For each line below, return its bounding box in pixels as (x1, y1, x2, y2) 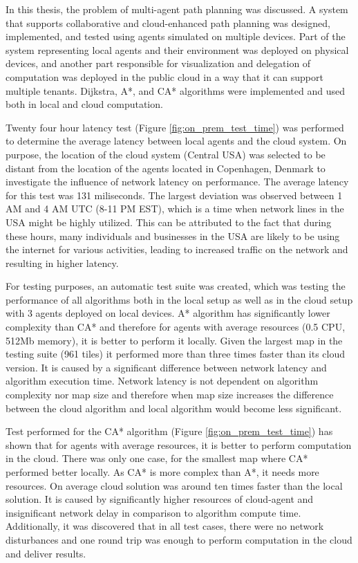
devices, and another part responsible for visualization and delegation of (6, 56, 311, 71)
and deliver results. (6, 546, 86, 560)
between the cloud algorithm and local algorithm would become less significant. (6, 400, 342, 415)
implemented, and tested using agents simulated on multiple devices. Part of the (6, 29, 346, 44)
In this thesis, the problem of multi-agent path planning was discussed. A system (6, 2, 348, 16)
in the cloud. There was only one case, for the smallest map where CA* (6, 451, 308, 465)
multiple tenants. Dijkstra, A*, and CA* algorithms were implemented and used (6, 83, 346, 98)
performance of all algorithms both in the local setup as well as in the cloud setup (6, 292, 353, 306)
